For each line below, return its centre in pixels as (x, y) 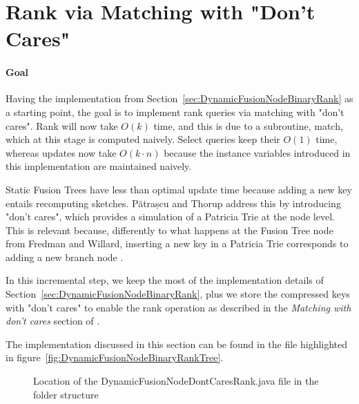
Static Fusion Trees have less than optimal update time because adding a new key (179, 189)
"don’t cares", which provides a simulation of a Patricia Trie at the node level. (170, 217)
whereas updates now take (61, 152)
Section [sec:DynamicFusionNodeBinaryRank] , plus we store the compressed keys (178, 294)
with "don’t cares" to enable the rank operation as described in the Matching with (178, 307)
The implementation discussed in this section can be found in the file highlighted (177, 344)
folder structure (66, 394)
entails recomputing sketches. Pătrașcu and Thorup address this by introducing (173, 203)
